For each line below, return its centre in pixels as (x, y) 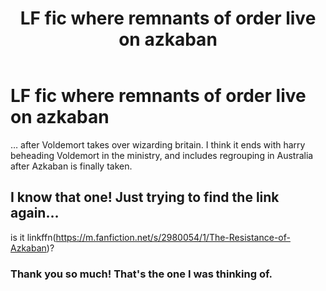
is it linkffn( (33, 237)
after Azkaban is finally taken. (71, 166)
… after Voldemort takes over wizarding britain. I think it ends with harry (158, 144)
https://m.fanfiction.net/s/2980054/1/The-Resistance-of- (173, 237)
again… (35, 213)
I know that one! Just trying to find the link (145, 197)
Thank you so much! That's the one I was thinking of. (141, 274)
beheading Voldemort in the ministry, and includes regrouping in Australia (162, 155)
